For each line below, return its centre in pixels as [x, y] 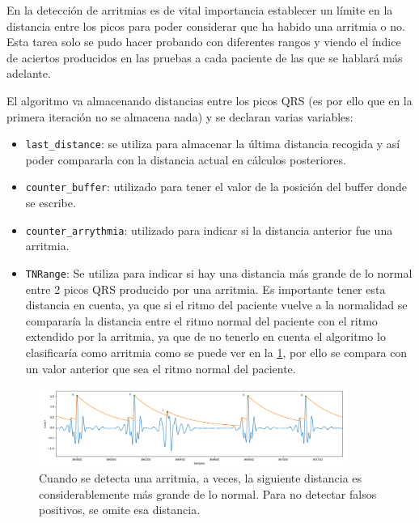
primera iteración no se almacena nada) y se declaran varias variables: [180, 116]
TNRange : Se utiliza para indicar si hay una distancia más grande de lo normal [219, 272]
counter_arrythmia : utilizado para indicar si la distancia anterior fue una [209, 230]
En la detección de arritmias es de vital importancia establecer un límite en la [200, 10]
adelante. [29, 73]
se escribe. [51, 203]
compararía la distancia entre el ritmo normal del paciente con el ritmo [201, 320]
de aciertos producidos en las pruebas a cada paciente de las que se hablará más [205, 57]
